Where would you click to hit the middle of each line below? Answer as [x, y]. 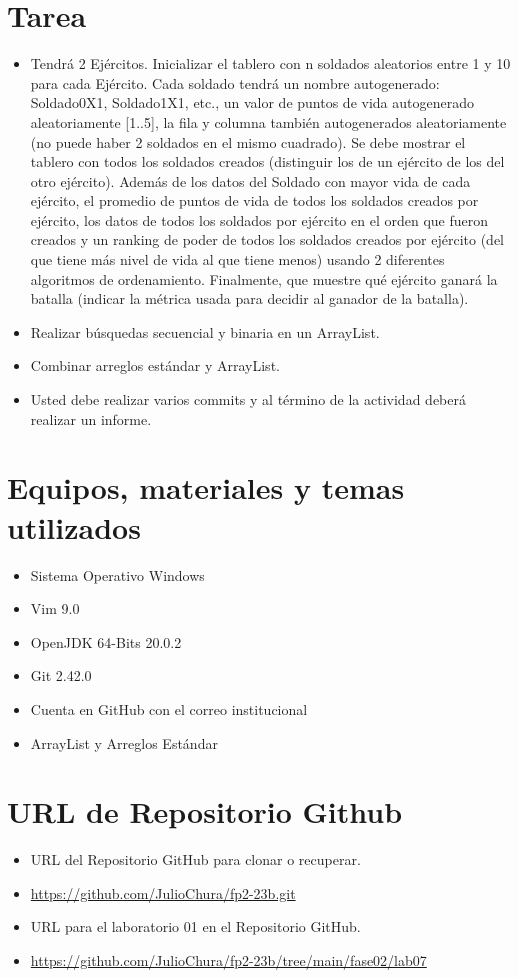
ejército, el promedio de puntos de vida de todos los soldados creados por [254, 200]
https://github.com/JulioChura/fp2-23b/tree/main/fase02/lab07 [228, 960]
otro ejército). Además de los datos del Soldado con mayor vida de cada [250, 180]
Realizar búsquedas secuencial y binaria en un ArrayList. [205, 331]
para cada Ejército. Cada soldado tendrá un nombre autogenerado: [235, 82]
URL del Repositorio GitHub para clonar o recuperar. [195, 859]
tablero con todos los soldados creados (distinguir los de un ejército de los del [267, 161]
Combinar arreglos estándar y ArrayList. [155, 365]
